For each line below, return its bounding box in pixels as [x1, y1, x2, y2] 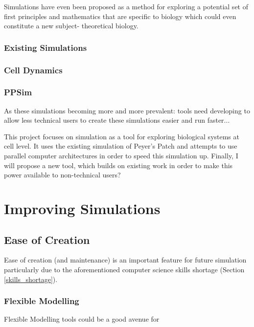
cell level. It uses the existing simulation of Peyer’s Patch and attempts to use [4, 141, 237, 151]
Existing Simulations [4, 41, 87, 53]
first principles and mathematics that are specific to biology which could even [4, 11, 236, 21]
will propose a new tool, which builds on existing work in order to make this [4, 160, 233, 170]
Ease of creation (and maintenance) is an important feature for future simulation [4, 255, 247, 265]
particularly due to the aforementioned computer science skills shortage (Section [4, 264, 245, 275]
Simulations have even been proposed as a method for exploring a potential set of [4, 1, 248, 11]
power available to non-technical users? [4, 170, 121, 180]
